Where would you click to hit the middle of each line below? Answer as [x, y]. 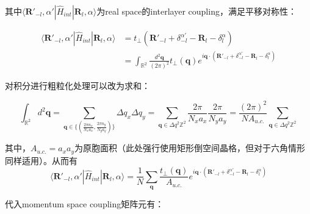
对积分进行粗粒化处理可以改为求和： [77, 86]
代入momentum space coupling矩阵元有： [85, 204]
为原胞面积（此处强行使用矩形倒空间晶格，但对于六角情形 [190, 148]
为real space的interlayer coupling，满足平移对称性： [196, 11]
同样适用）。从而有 [41, 160]
